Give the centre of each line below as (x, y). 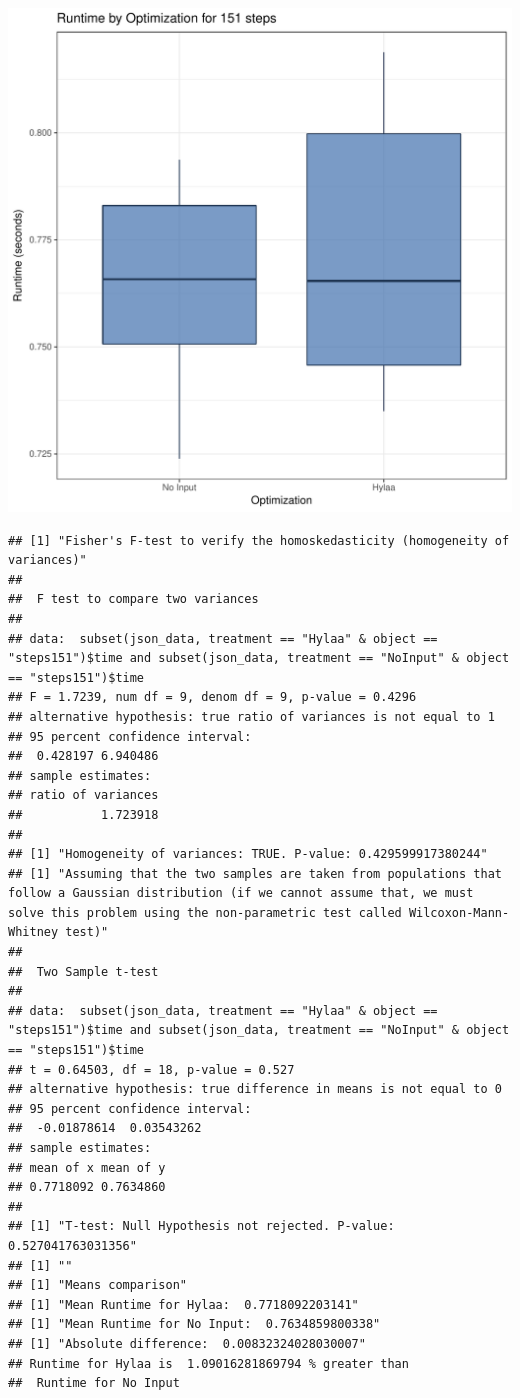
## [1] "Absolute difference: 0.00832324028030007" (187, 1343)
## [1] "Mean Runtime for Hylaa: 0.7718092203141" (183, 1304)
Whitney (33, 932)
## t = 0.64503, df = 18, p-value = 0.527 (151, 1069)
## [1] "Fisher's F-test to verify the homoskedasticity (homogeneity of (259, 540)
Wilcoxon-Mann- (459, 912)
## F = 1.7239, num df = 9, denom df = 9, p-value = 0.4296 (212, 697)
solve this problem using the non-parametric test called (205, 912)
